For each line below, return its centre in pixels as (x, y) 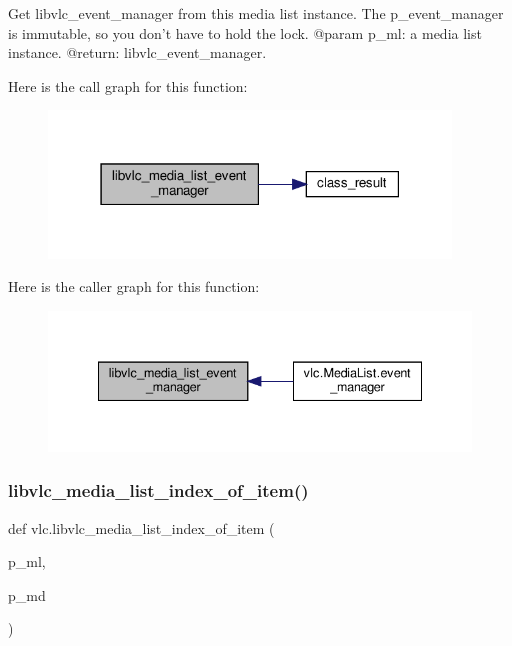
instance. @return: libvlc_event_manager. (137, 52)
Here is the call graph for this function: (128, 85)
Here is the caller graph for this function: (134, 286)
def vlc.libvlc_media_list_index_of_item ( (141, 527)
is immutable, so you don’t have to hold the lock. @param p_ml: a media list (245, 32)
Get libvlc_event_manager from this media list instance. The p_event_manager (256, 13)
